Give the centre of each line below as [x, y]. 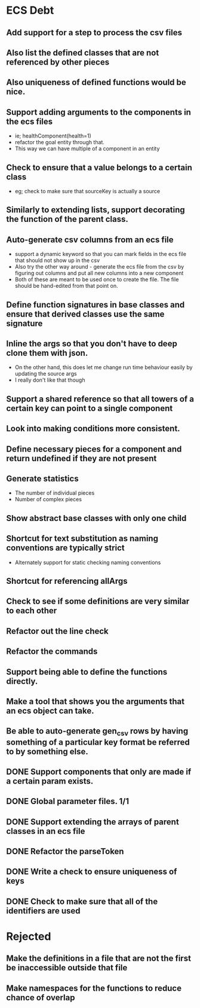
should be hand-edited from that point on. [66, 286]
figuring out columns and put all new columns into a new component [99, 273]
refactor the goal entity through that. [59, 142]
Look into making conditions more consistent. [93, 429]
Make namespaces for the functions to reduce [94, 988]
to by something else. [47, 751]
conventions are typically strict [66, 548]
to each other [32, 611]
